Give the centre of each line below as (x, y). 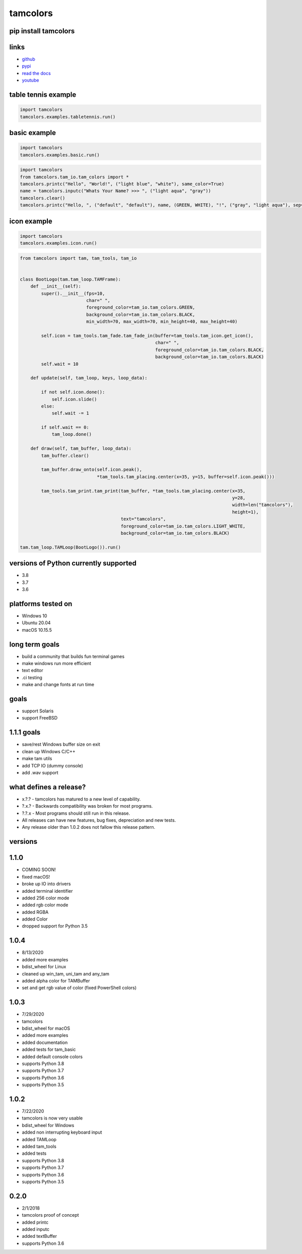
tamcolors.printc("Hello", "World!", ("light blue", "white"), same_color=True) (122, 184)
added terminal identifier (47, 891)
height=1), (245, 512)
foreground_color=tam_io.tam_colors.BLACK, (210, 350)
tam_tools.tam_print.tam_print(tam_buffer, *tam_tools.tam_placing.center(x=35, (143, 491)
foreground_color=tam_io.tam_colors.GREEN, (141, 308)
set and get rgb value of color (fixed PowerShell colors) (79, 988)
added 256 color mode (46, 898)
